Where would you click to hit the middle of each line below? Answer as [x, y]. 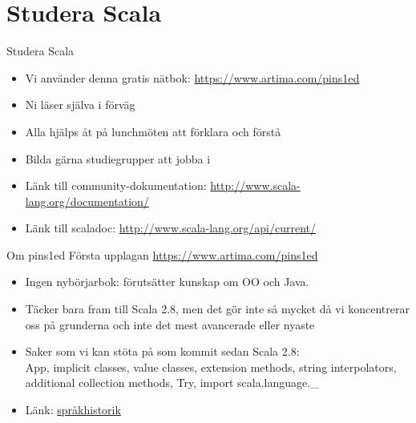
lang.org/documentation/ [87, 201]
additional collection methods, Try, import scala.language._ [172, 383]
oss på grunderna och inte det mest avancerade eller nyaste [170, 324]
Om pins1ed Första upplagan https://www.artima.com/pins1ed [162, 254]
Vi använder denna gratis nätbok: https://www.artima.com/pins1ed [192, 77]
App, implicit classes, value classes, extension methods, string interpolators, [211, 367]
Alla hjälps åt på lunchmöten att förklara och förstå [153, 131]
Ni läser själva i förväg [80, 105]
